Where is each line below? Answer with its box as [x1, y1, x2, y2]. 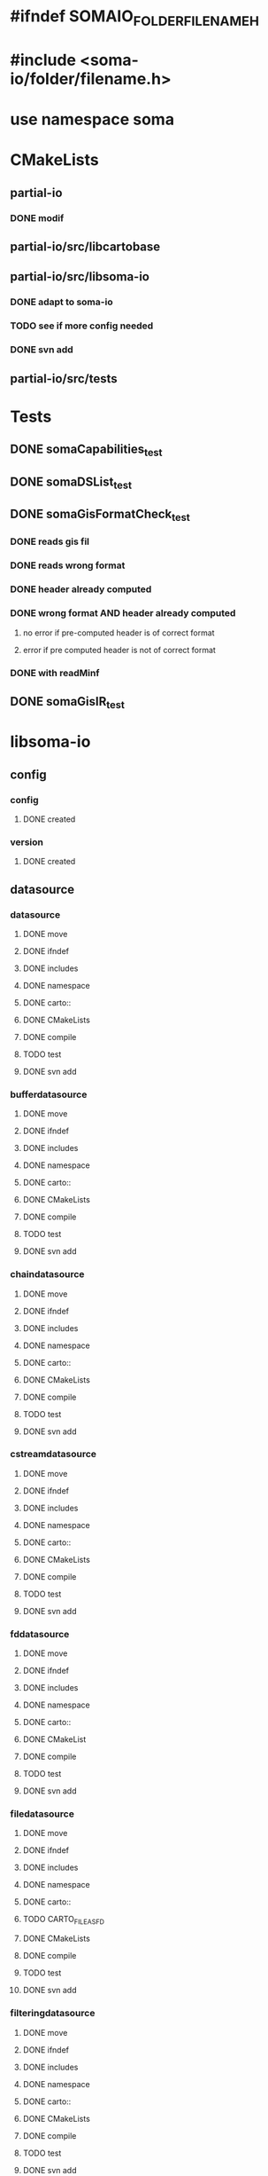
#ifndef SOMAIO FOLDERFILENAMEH [10, 6, 260, 29]
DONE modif [10, 211, 65, 224]
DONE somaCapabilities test [10, 442, 163, 459]
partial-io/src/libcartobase [10, 240, 161, 255]
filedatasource [10, 1808, 74, 1820]
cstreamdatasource [10, 1448, 96, 1461]
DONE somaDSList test [10, 474, 132, 492]
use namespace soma [10, 109, 175, 130]
